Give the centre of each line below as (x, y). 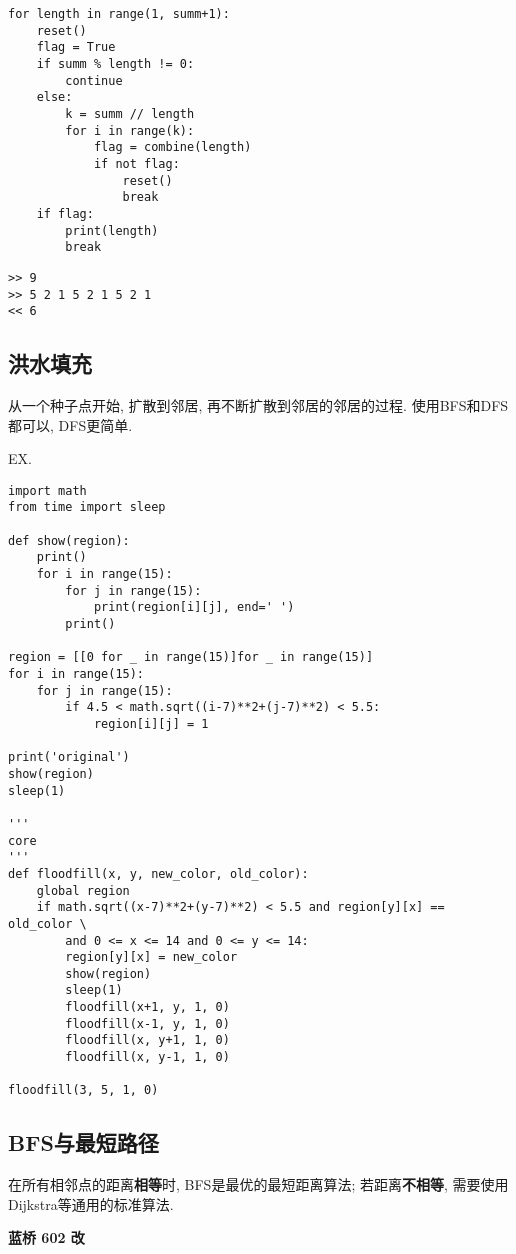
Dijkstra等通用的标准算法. (91, 1203)
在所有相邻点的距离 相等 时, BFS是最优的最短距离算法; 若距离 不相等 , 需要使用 (258, 1184)
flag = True (76, 47)
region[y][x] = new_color (151, 957)
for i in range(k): (130, 130)
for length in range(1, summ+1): (119, 14)
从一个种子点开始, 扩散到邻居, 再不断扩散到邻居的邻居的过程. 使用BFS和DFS (258, 405)
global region (83, 890)
